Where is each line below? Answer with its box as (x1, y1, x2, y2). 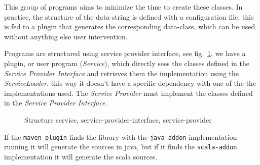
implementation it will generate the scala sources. (4, 151, 158, 161)
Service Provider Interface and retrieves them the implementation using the (4, 68, 239, 78)
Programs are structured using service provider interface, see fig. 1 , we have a (4, 48, 246, 59)
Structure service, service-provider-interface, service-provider (24, 114, 212, 125)
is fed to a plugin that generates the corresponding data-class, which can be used (4, 21, 255, 32)
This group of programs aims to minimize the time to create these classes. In (4, 2, 243, 12)
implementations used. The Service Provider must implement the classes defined (4, 87, 253, 98)
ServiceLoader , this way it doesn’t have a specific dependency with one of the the (4, 78, 256, 88)
